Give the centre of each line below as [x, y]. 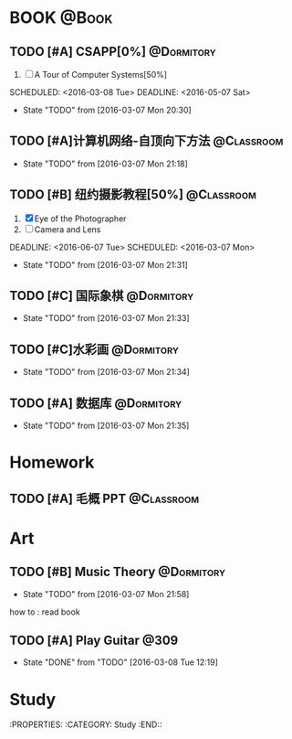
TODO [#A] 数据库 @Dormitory [96, 403]
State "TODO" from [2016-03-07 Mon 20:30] [107, 110]
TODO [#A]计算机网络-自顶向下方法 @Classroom [146, 141]
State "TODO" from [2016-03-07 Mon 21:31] [105, 264]
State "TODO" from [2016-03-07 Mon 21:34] [106, 372]
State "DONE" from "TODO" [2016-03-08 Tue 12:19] [120, 662]
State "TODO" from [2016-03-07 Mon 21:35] [106, 426]
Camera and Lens [68, 229]
